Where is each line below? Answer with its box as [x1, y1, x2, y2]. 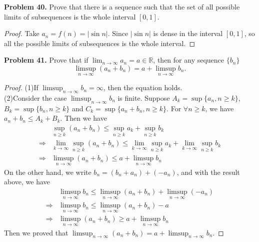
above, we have [4, 176, 50, 187]
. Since [107, 28, 128, 39]
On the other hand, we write [4, 166, 91, 177]
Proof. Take [4, 28, 39, 39]
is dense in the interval [153, 28, 223, 39]
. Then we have [60, 113, 107, 123]
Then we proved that [4, 227, 68, 237]
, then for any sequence [153, 55, 224, 65]
